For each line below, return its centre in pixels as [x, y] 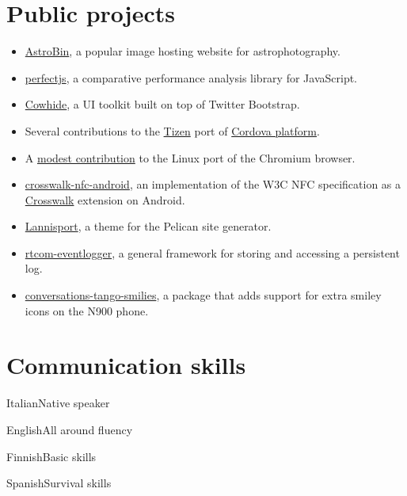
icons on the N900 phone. [87, 310]
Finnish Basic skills [51, 456]
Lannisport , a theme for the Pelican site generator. [148, 226]
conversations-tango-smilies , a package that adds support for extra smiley [203, 295]
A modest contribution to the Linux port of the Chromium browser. [190, 157]
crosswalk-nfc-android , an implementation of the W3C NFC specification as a [213, 184]
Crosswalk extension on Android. [105, 199]
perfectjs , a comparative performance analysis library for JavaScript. [191, 77]
